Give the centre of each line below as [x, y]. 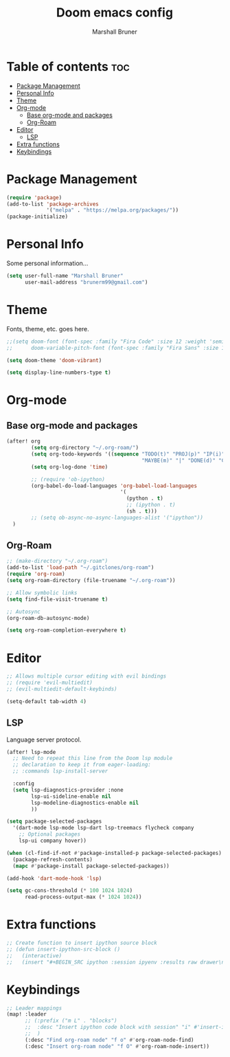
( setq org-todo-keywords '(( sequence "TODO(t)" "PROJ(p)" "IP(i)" [128, 454]
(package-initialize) [37, 217]
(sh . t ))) [141, 511]
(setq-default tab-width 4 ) [47, 701]
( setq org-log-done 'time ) [70, 467]
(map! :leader [27, 1014]
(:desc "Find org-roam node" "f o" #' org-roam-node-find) [109, 1040]
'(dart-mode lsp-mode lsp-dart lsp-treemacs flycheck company [103, 828]
